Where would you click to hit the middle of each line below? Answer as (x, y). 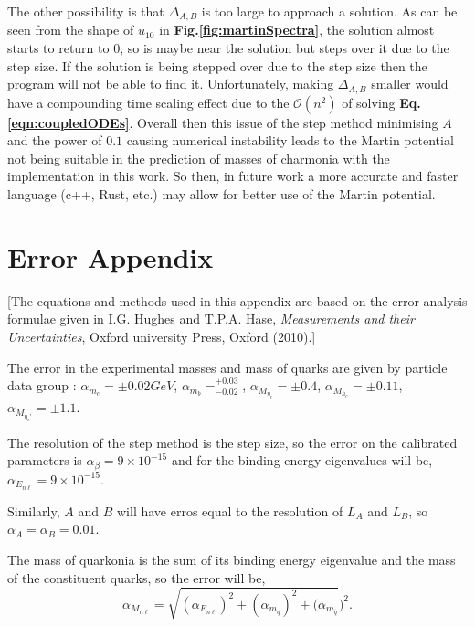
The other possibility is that (86, 11)
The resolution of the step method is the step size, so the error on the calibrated (232, 442)
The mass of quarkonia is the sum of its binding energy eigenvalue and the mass (232, 559)
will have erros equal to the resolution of (230, 510)
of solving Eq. (381, 102)
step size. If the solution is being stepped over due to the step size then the (217, 65)
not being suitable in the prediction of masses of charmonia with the (199, 158)
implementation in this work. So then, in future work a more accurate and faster (233, 176)
